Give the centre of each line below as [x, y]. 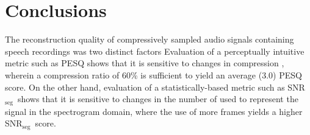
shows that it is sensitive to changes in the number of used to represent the [158, 99]
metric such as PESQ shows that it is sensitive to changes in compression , [145, 63]
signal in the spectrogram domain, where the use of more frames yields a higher [154, 111]
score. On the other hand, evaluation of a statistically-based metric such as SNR [155, 87]
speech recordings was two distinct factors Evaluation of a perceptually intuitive [155, 51]
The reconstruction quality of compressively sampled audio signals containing [150, 39]
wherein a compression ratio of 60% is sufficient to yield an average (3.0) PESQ [153, 74]
